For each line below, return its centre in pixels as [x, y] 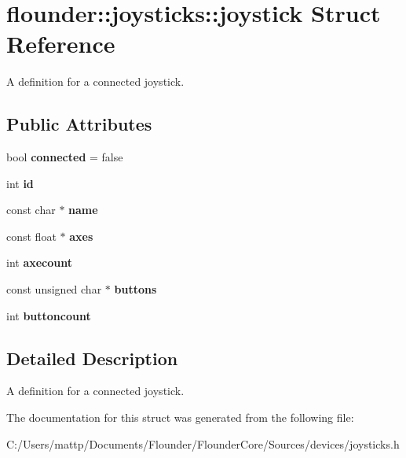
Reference [61, 44]
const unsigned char [54, 289]
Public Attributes [79, 124]
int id [20, 183]
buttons [135, 289]
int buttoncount [49, 315]
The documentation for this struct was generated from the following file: [180, 417]
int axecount [40, 262]
